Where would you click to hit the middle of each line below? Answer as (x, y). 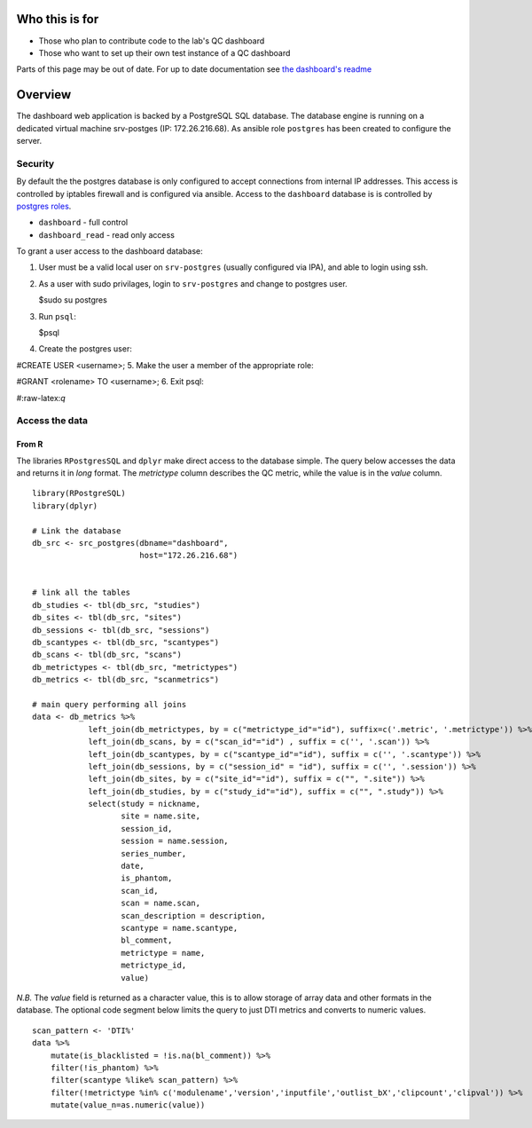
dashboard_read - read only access (106, 234)
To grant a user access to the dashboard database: (110, 251)
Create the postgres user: (85, 349)
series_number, (154, 853)
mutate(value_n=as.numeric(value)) (128, 1105)
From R (30, 445)
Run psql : (58, 316)
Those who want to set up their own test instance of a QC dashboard (164, 52)
